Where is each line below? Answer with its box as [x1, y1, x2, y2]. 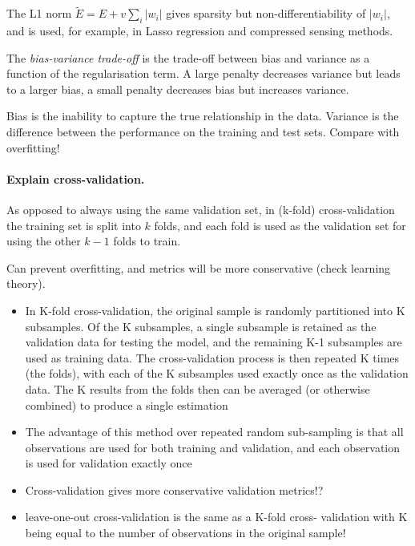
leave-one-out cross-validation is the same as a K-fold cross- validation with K [25, 508, 408, 525]
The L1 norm [6, 5, 72, 22]
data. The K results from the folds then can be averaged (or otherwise [25, 380, 370, 397]
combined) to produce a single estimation [25, 396, 228, 413]
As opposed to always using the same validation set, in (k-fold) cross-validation [6, 200, 395, 217]
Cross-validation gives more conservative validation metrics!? [25, 481, 324, 498]
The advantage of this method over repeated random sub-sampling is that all [25, 423, 404, 440]
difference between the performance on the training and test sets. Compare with [6, 123, 400, 140]
